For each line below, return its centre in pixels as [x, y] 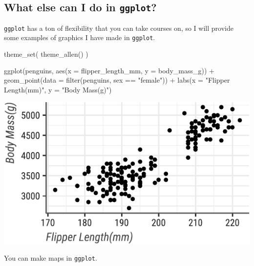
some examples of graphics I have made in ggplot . [80, 37]
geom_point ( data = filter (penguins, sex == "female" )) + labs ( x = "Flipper [117, 80]
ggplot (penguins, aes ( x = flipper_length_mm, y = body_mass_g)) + [109, 70]
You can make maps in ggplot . [51, 258]
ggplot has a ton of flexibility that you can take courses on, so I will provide [119, 28]
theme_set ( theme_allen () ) [46, 54]
